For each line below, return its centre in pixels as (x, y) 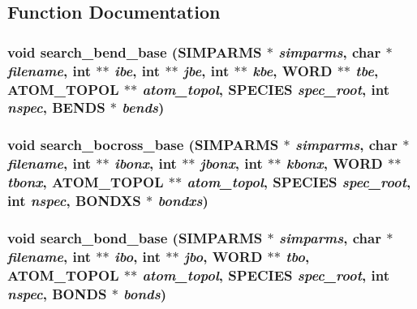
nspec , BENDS (56, 107)
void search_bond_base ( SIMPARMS (135, 237)
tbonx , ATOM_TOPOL (86, 182)
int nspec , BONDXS (74, 201)
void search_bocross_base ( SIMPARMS (143, 145)
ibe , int (137, 70)
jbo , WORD (224, 256)
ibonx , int (145, 163)
